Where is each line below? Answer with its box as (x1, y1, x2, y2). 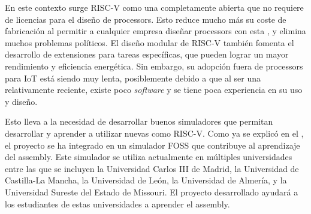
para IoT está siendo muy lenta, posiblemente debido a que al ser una (5, 71, 261, 84)
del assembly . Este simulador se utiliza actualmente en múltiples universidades (5, 150, 292, 163)
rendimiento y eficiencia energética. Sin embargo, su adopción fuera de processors (5, 59, 303, 72)
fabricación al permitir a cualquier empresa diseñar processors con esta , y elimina (5, 25, 306, 37)
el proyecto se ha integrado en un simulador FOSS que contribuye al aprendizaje (5, 138, 300, 151)
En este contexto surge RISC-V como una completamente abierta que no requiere (5, 1, 304, 13)
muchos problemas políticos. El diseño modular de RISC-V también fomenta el (5, 36, 294, 49)
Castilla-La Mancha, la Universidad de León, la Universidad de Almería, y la (5, 174, 287, 186)
